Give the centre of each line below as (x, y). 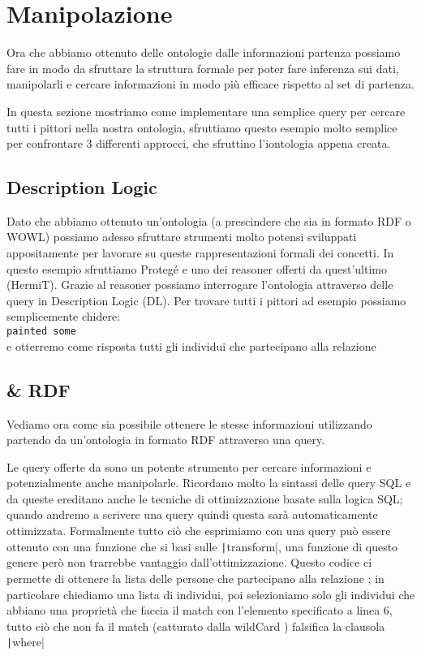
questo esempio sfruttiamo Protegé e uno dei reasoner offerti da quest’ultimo (197, 268)
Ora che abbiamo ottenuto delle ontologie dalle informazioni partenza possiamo (204, 52)
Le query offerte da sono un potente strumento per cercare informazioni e (189, 466)
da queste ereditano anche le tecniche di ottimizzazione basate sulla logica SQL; (205, 498)
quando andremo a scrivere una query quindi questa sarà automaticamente (192, 514)
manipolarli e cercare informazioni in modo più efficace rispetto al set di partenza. (210, 84)
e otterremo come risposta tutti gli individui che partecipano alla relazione (191, 345)
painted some (41, 332)
